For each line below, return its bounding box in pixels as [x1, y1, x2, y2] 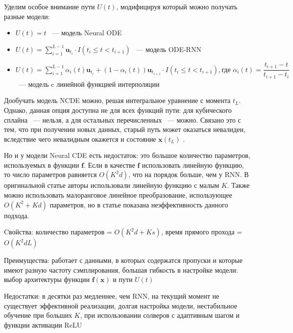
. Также [227, 180, 250, 190]
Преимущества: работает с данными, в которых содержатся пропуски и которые [4, 255, 243, 265]
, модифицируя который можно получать [116, 1, 238, 11]
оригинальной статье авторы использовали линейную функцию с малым [4, 180, 220, 190]
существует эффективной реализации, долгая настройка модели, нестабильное [4, 300, 237, 310]
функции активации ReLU [4, 319, 82, 330]
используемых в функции [4, 159, 79, 170]
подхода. [4, 210, 29, 220]
